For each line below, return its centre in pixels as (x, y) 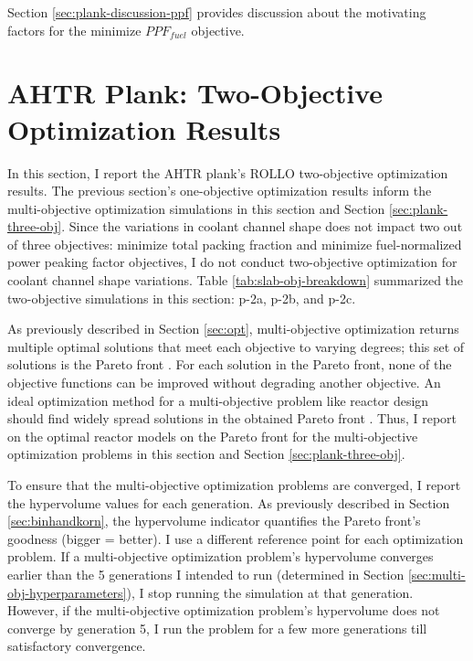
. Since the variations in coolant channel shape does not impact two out (262, 226)
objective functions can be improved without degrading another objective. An (224, 383)
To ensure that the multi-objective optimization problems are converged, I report (234, 485)
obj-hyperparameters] (67, 592)
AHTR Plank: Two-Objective (195, 93)
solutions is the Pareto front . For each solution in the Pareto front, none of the (230, 364)
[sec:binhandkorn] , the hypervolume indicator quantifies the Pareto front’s (214, 521)
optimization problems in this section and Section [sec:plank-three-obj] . (206, 454)
